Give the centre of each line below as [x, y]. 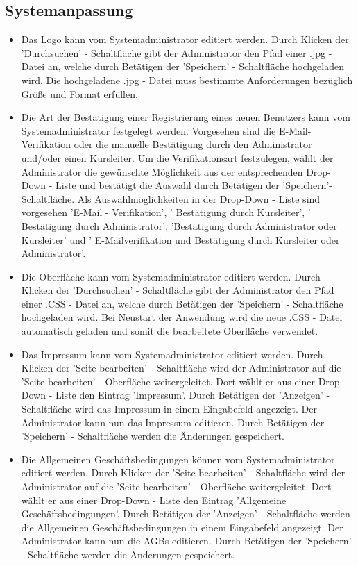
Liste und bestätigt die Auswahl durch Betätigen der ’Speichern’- [194, 185]
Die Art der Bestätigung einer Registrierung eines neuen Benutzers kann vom [186, 117]
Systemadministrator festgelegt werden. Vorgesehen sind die [148, 130]
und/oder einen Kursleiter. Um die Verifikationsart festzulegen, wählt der [177, 157]
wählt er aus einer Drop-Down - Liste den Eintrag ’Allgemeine [154, 500]
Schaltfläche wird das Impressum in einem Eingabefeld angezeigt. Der [169, 409]
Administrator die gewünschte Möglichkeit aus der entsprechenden [162, 171]
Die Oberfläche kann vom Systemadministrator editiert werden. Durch [171, 276]
